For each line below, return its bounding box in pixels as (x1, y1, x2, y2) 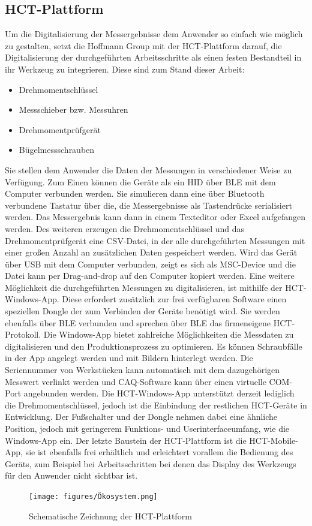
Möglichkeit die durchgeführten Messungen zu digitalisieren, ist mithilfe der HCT (5, 281, 304, 293)
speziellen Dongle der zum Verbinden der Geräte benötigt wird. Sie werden (5, 305, 280, 317)
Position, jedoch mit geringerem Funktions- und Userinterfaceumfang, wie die (5, 422, 290, 435)
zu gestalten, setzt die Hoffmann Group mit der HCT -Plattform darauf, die (5, 39, 282, 52)
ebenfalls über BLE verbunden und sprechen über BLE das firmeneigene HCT (5, 316, 292, 329)
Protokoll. (5, 328, 41, 341)
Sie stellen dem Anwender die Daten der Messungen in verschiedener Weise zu (5, 163, 292, 176)
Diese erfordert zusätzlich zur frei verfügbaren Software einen (62, 293, 287, 305)
